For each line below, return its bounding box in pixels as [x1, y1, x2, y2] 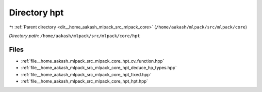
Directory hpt [9, 7, 64, 18]
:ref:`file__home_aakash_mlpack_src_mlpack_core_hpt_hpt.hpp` [21, 79, 148, 84]
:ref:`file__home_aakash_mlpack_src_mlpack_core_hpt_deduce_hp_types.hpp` [21, 65, 177, 71]
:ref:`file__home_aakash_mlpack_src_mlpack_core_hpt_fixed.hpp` [21, 71, 151, 77]
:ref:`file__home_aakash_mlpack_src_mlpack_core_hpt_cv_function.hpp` [21, 58, 164, 64]
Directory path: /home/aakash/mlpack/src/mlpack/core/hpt [9, 33, 140, 39]
